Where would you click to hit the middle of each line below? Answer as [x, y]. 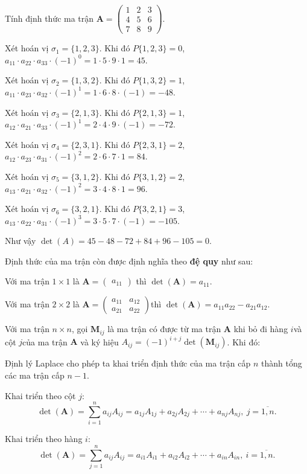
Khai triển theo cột [40, 395]
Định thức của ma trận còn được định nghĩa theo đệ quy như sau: [129, 261]
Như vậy [21, 241]
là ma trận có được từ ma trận [164, 329]
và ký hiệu [100, 341]
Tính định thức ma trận [49, 18]
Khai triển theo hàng [44, 439]
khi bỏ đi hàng [261, 329]
